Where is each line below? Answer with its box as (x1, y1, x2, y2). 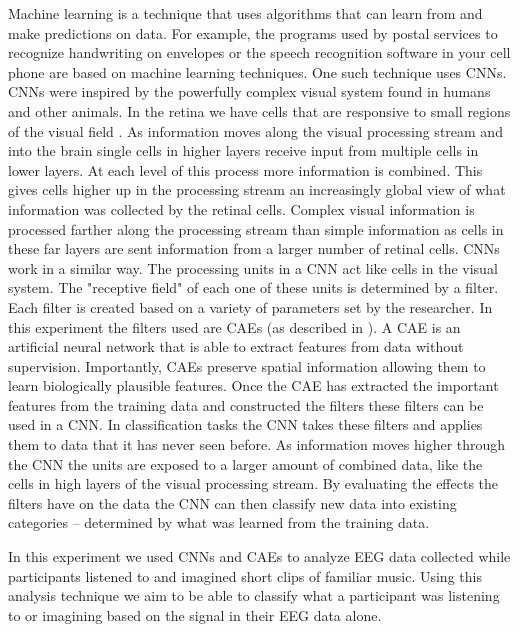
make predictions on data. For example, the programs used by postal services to (8, 22, 498, 43)
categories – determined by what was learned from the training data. (8, 512, 430, 533)
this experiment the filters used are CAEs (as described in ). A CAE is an (8, 316, 461, 337)
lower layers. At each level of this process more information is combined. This (8, 159, 483, 180)
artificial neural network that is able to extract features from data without (8, 336, 464, 357)
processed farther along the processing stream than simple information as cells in (8, 218, 504, 239)
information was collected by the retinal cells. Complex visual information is (8, 198, 475, 219)
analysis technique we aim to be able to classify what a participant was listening (8, 585, 500, 606)
